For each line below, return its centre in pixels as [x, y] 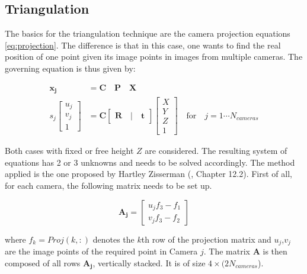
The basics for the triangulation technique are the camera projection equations [148, 33]
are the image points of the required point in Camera [101, 251]
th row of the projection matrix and [206, 239]
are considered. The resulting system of [216, 151]
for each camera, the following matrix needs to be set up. [108, 185]
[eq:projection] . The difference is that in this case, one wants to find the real [143, 45]
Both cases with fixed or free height [69, 151]
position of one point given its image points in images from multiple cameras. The [154, 57]
